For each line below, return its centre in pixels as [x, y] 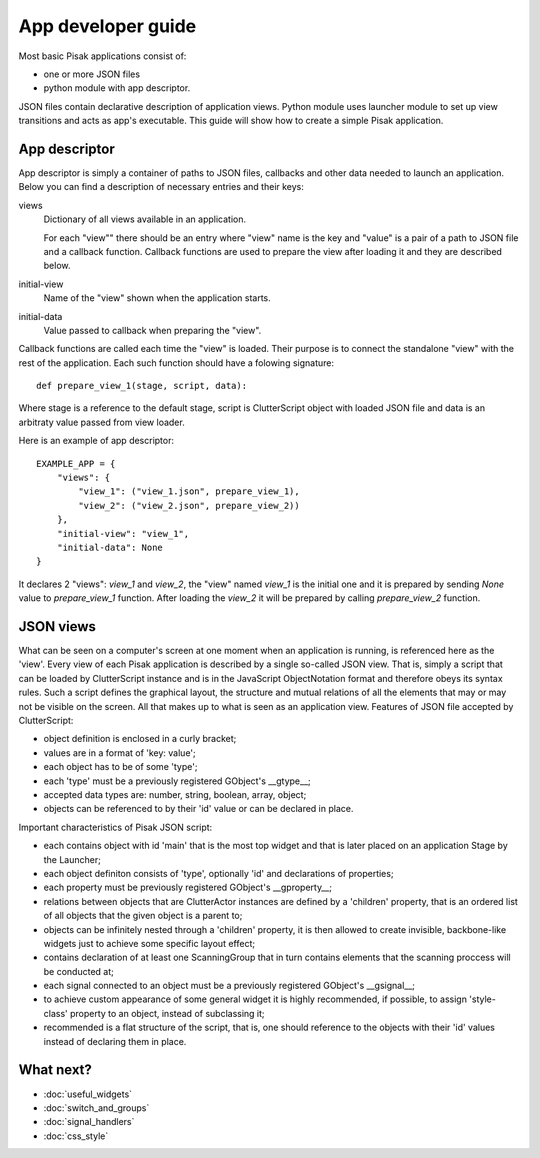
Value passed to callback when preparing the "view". [152, 330]
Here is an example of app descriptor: [96, 441]
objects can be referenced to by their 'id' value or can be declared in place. [198, 809]
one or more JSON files [91, 74]
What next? [55, 1070]
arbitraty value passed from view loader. [101, 422]
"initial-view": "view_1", [123, 533]
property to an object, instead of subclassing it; [167, 1013]
